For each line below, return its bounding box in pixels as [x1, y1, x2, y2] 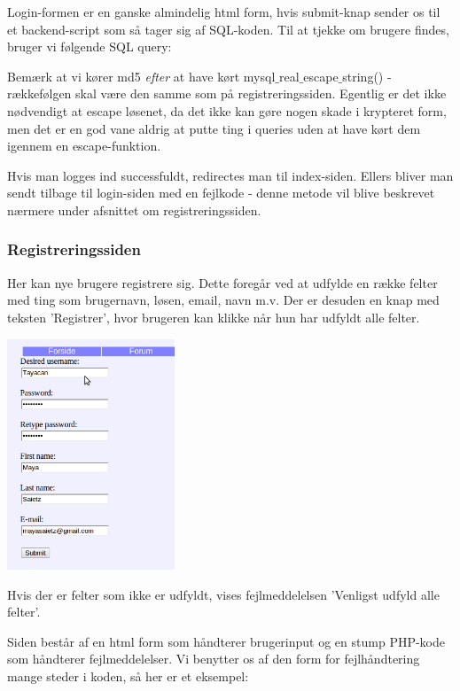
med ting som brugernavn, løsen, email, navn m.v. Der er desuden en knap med [7, 291, 440, 309]
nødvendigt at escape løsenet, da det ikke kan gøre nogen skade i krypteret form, [7, 101, 447, 120]
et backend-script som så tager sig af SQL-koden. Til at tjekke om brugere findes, [7, 19, 449, 38]
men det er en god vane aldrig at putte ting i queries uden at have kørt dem [7, 119, 421, 137]
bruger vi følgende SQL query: [7, 37, 172, 56]
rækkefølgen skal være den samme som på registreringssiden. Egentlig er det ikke [7, 84, 447, 103]
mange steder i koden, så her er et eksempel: [7, 666, 249, 685]
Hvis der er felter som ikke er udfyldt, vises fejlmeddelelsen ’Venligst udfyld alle [7, 585, 440, 603]
